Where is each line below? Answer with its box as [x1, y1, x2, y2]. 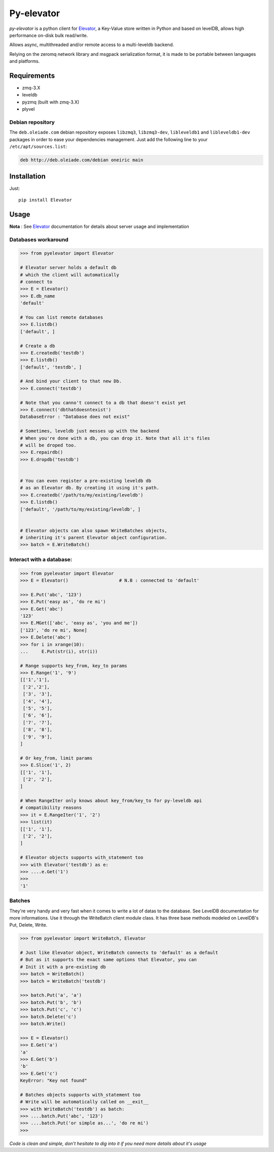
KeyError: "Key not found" [20, 1078, 87, 1083]
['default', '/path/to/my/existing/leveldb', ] [20, 506, 141, 512]
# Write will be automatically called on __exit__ [20, 1099, 149, 1105]
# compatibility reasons [20, 805, 82, 811]
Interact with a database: [9, 556, 73, 563]
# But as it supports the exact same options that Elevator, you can [20, 957, 197, 963]
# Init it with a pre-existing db [20, 964, 106, 970]
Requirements [9, 71, 55, 80]
